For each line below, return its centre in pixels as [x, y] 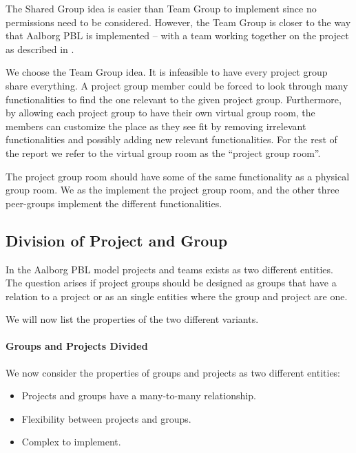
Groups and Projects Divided [77, 346]
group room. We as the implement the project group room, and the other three [172, 190]
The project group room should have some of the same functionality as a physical [178, 176]
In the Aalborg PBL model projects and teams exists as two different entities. [169, 269]
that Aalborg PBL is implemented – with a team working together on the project [177, 35]
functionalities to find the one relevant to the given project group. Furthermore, [174, 99]
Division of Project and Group [117, 240]
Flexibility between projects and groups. [106, 418]
